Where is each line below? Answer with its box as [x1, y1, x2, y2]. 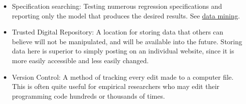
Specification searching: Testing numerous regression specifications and [12, 1, 222, 11]
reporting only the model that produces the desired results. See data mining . [12, 10, 240, 20]
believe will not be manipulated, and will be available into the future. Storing [12, 36, 242, 46]
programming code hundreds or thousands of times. [12, 90, 165, 101]
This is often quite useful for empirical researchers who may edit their [12, 81, 220, 91]
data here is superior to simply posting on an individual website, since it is [12, 46, 234, 56]
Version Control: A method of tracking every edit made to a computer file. [12, 71, 234, 82]
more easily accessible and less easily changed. [12, 55, 149, 65]
